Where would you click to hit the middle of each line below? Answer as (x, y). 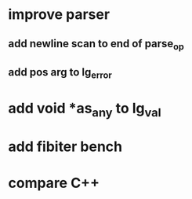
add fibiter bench (65, 147)
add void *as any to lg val (85, 109)
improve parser (59, 15)
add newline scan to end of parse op (96, 44)
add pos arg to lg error (60, 73)
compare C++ (54, 183)
